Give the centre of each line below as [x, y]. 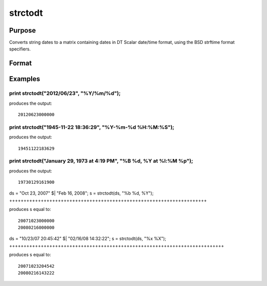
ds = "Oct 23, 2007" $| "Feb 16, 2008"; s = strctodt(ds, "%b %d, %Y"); [81, 193]
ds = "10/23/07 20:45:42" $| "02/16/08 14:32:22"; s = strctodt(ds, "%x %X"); [88, 239]
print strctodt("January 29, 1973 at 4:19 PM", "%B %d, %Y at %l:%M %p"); [101, 161]
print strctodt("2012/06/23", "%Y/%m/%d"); [65, 93]
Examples [25, 79]
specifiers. [20, 49]
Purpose [22, 30]
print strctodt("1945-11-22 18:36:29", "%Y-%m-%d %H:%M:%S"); [92, 127]
